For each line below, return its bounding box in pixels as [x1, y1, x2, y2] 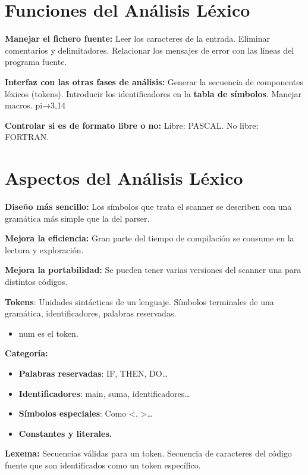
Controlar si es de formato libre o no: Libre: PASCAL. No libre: [5, 119, 259, 131]
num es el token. [18, 327, 78, 339]
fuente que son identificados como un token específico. [5, 458, 201, 471]
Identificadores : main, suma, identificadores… [18, 387, 190, 399]
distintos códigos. [5, 275, 68, 287]
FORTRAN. [5, 131, 49, 143]
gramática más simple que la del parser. [5, 212, 150, 224]
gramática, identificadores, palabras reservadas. [5, 307, 177, 319]
